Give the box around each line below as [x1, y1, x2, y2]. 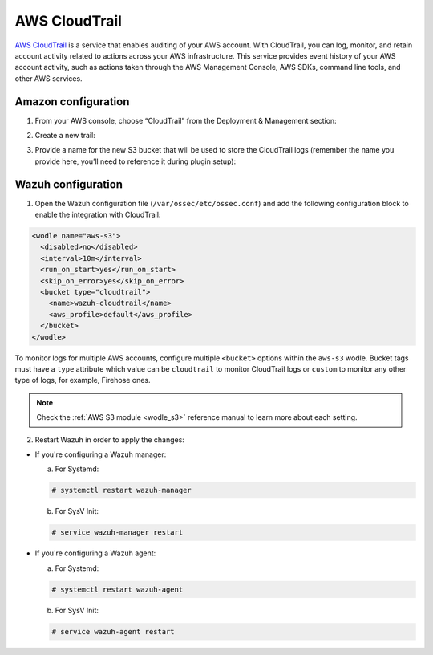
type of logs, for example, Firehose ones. [14, 376, 151, 385]
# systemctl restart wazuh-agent [51, 584, 184, 594]
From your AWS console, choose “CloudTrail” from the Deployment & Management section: [34, 116, 337, 125]
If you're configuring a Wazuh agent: [34, 548, 156, 558]
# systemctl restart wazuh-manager [51, 486, 192, 495]
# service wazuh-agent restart [51, 627, 176, 636]
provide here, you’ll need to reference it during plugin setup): [34, 157, 237, 166]
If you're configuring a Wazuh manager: [34, 450, 167, 459]
